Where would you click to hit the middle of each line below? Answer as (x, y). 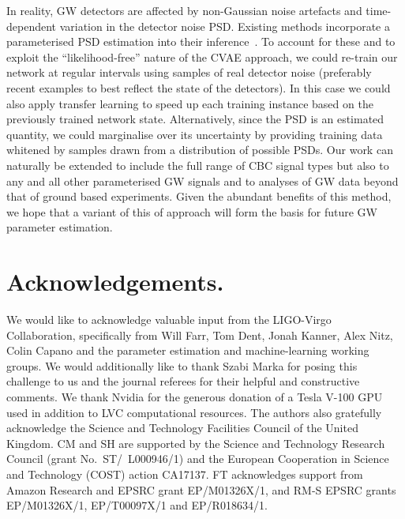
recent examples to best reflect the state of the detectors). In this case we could (199, 87)
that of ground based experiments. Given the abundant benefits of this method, (199, 196)
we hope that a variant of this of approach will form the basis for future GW (192, 211)
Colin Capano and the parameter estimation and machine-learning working (188, 350)
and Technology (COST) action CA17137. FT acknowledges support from (185, 474)
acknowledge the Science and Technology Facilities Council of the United (182, 428)
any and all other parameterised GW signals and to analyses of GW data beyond (202, 181)
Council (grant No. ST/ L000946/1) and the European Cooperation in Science (198, 459)
